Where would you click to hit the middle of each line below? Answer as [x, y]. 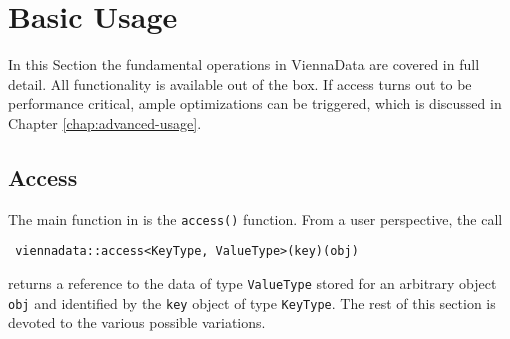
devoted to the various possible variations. [137, 322]
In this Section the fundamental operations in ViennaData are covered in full [244, 64]
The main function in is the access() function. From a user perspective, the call [255, 218]
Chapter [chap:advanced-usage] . [105, 122]
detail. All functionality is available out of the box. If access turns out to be [240, 83]
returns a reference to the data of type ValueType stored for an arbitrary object [252, 283]
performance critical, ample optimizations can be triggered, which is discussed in [255, 103]
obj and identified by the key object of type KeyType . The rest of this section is [252, 302]
